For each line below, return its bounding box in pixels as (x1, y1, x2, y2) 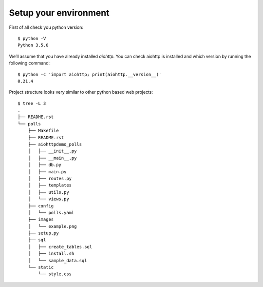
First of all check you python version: (9, 24, 84, 30)
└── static (27, 265, 54, 270)
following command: (9, 60, 50, 66)
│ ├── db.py (27, 162, 62, 168)
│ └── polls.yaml (27, 210, 75, 215)
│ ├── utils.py (27, 189, 69, 195)
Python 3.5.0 (18, 42, 49, 48)
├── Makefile (27, 128, 59, 134)
